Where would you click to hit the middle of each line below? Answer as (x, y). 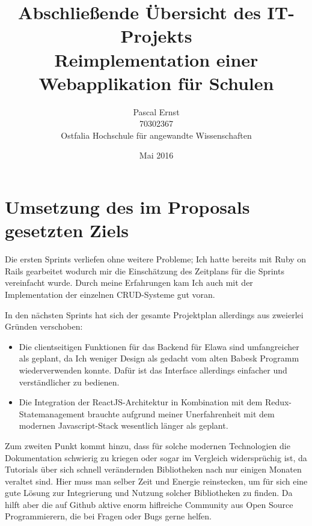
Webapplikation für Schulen (156, 83)
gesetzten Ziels (67, 230)
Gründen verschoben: (44, 326)
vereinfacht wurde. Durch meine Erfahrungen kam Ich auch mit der (129, 283)
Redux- (278, 402)
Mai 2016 (156, 155)
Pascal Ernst (156, 111)
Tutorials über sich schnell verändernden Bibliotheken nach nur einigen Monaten (153, 469)
